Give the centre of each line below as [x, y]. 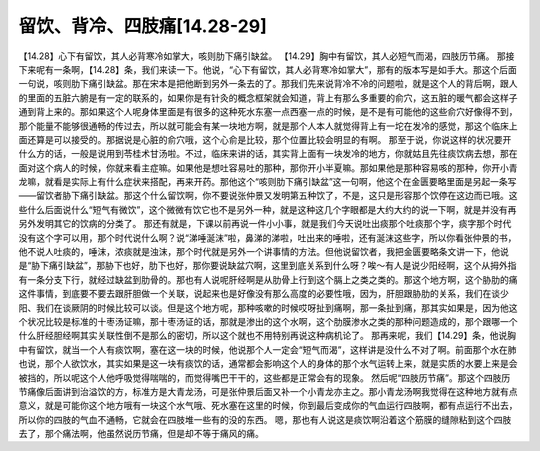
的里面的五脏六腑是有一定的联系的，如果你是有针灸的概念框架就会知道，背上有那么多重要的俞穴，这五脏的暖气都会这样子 [268, 97]
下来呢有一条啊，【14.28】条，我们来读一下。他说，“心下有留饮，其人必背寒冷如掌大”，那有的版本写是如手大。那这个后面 [267, 69]
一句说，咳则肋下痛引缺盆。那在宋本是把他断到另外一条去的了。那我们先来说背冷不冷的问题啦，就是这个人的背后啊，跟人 [268, 84]
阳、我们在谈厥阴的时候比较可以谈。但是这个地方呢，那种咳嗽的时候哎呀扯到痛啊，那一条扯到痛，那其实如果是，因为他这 [268, 307]
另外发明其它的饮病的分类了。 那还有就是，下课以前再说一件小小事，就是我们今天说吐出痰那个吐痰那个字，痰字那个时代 [265, 224]
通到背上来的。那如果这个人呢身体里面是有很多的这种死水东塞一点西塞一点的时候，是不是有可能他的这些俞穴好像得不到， [268, 112]
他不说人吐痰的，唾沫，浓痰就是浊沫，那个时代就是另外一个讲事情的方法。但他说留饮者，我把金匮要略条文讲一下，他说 [263, 252]
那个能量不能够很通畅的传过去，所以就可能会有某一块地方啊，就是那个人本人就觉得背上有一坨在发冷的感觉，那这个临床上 [268, 126]
